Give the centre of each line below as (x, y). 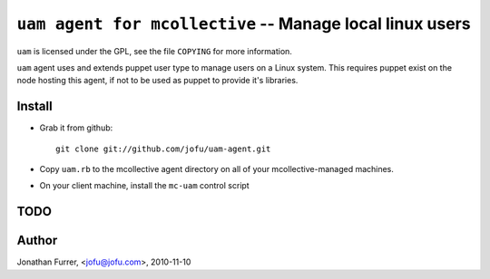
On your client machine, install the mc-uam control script (144, 186)
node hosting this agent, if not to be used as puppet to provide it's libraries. (157, 81)
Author (37, 241)
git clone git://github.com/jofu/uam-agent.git (163, 149)
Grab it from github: (76, 128)
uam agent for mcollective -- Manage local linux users (244, 24)
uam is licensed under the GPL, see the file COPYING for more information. (154, 51)
